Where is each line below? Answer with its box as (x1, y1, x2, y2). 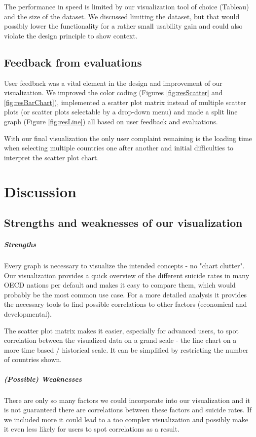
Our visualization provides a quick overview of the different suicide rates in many (4, 270, 250, 280)
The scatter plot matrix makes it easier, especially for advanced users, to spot (4, 325, 239, 335)
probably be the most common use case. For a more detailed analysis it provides (4, 289, 247, 299)
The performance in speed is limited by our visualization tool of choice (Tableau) (4, 1, 249, 11)
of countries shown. (4, 354, 62, 364)
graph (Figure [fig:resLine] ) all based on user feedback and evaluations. (4, 116, 218, 126)
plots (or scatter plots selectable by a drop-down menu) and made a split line (4, 107, 238, 117)
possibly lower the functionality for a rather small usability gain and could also (4, 21, 243, 31)
